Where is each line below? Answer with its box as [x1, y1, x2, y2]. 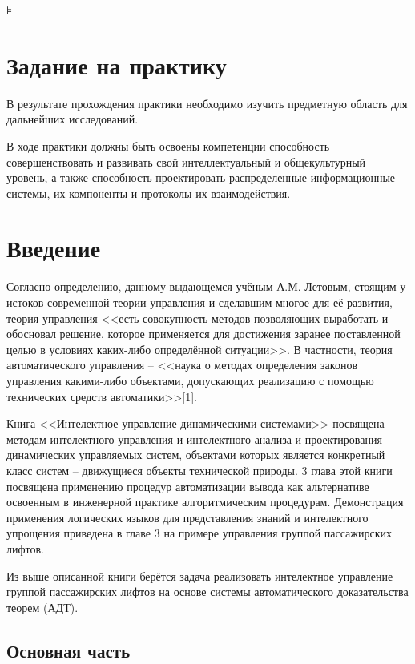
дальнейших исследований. [6, 111, 139, 127]
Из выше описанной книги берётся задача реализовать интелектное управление [6, 567, 393, 584]
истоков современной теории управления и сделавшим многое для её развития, [6, 294, 393, 310]
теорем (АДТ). [6, 598, 79, 615]
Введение [6, 231, 101, 264]
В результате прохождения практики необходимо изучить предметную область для [6, 95, 408, 111]
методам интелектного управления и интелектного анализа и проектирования [6, 430, 382, 447]
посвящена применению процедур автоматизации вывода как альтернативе [6, 477, 369, 494]
